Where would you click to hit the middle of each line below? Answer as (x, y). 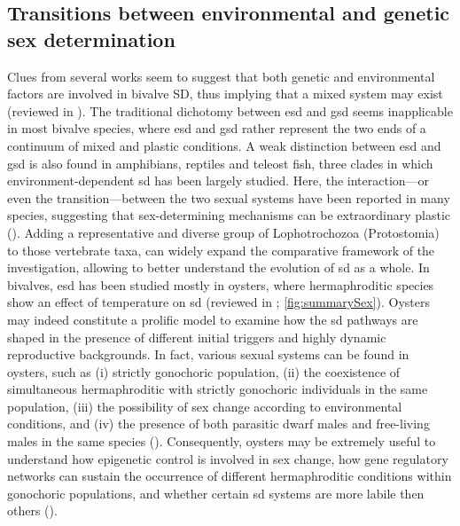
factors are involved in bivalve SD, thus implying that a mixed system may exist (225, 94)
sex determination (91, 39)
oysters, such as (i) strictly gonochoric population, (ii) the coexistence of (204, 371)
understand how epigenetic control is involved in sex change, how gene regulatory (228, 458)
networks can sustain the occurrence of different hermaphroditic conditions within (230, 476)
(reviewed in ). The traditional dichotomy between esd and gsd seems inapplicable (230, 110)
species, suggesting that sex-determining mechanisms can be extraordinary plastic (229, 215)
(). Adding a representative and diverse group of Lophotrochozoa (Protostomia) (223, 232)
